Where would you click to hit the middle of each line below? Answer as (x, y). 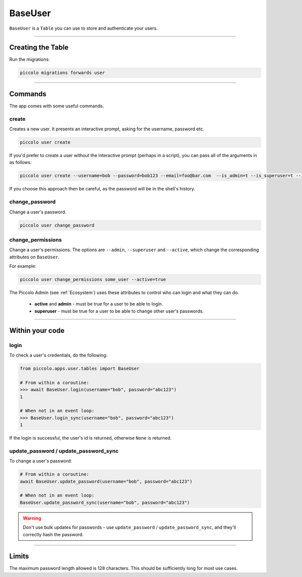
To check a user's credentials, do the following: (58, 355)
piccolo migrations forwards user (62, 73)
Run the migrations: (29, 59)
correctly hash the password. (53, 534)
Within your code (37, 331)
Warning (32, 518)
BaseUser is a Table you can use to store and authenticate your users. (84, 28)
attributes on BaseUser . (34, 257)
